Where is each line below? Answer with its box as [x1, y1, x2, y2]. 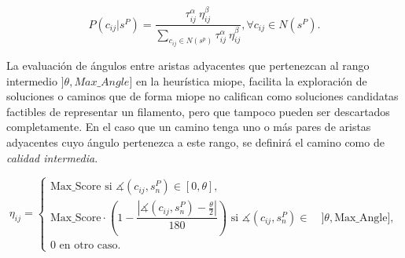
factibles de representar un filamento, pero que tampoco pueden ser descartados [6, 103, 390, 119]
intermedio [6, 72, 57, 89]
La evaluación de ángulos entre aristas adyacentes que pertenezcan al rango [6, 56, 370, 73]
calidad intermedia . [6, 149, 98, 165]
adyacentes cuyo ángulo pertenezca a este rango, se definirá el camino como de [6, 133, 385, 150]
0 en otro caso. [50, 240, 121, 252]
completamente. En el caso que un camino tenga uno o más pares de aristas [6, 118, 371, 135]
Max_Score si [50, 181, 112, 193]
